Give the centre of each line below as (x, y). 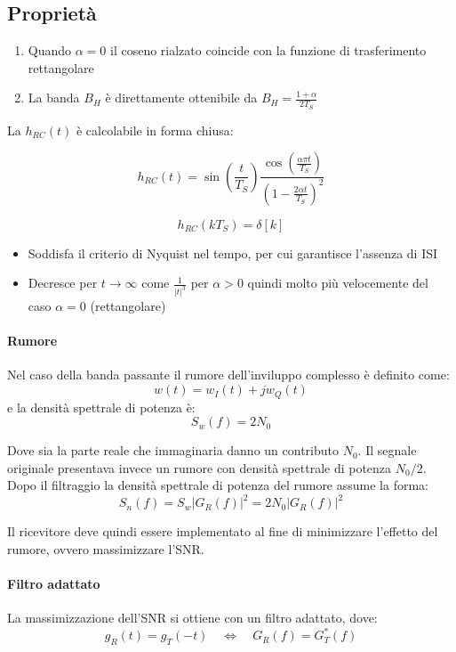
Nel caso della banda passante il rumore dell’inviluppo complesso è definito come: (228, 375)
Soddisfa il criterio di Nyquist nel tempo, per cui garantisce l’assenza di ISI (233, 253)
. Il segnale (387, 450)
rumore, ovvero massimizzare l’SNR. (106, 548)
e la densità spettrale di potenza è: (101, 407)
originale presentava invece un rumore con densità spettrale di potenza (200, 467)
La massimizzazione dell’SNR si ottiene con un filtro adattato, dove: (192, 618)
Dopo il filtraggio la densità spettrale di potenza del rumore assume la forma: (218, 485)
